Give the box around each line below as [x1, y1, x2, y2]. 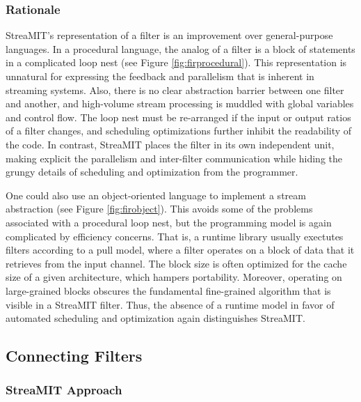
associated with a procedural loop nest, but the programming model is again [6, 215, 332, 229]
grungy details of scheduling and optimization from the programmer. [6, 164, 298, 179]
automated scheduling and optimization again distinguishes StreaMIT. [6, 311, 305, 325]
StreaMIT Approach [6, 381, 122, 399]
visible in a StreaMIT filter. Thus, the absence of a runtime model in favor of [6, 297, 335, 311]
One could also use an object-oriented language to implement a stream [6, 187, 306, 202]
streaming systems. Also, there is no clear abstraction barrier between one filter [6, 82, 344, 97]
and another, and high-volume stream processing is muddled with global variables [6, 96, 354, 111]
